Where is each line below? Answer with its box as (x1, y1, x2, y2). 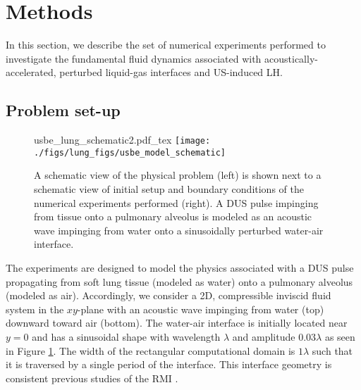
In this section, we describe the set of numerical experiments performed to (6, 37, 326, 52)
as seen (324, 329, 355, 344)
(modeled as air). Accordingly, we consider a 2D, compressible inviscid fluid (6, 288, 331, 303)
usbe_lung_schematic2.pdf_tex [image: (34, 132, 211, 147)
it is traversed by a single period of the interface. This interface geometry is (6, 357, 332, 372)
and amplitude (232, 329, 295, 344)
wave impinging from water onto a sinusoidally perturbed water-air (34, 222, 324, 237)
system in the (6, 301, 64, 316)
